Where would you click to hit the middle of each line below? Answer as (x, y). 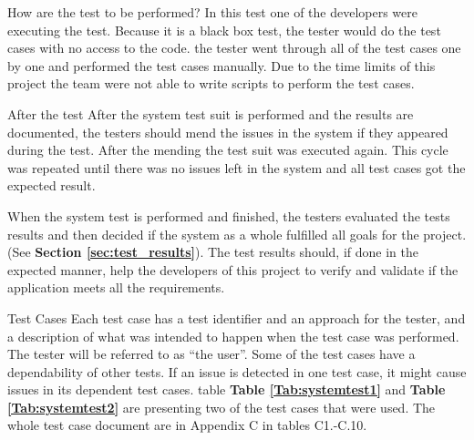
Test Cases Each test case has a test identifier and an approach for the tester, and (237, 317)
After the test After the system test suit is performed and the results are (211, 113)
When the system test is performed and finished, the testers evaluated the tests (229, 215)
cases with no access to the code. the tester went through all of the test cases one (234, 48)
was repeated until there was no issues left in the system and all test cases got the (237, 167)
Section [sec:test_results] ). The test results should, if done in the (227, 252)
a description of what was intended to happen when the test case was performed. (233, 336)
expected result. (52, 185)
